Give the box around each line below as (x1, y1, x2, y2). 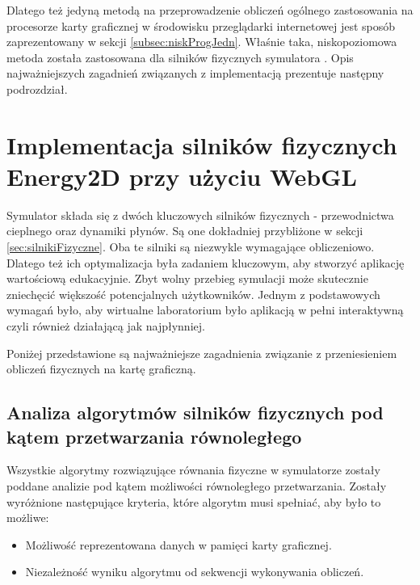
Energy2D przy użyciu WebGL (6, 159, 357, 192)
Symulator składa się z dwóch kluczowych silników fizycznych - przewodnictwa (6, 206, 394, 223)
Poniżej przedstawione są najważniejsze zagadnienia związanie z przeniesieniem (6, 344, 397, 361)
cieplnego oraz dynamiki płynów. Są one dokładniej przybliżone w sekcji (6, 222, 363, 239)
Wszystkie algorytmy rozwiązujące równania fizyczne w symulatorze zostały (6, 461, 380, 478)
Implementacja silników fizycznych (6, 128, 397, 161)
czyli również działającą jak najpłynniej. (6, 318, 205, 335)
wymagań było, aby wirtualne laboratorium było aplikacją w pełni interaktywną (6, 301, 404, 318)
